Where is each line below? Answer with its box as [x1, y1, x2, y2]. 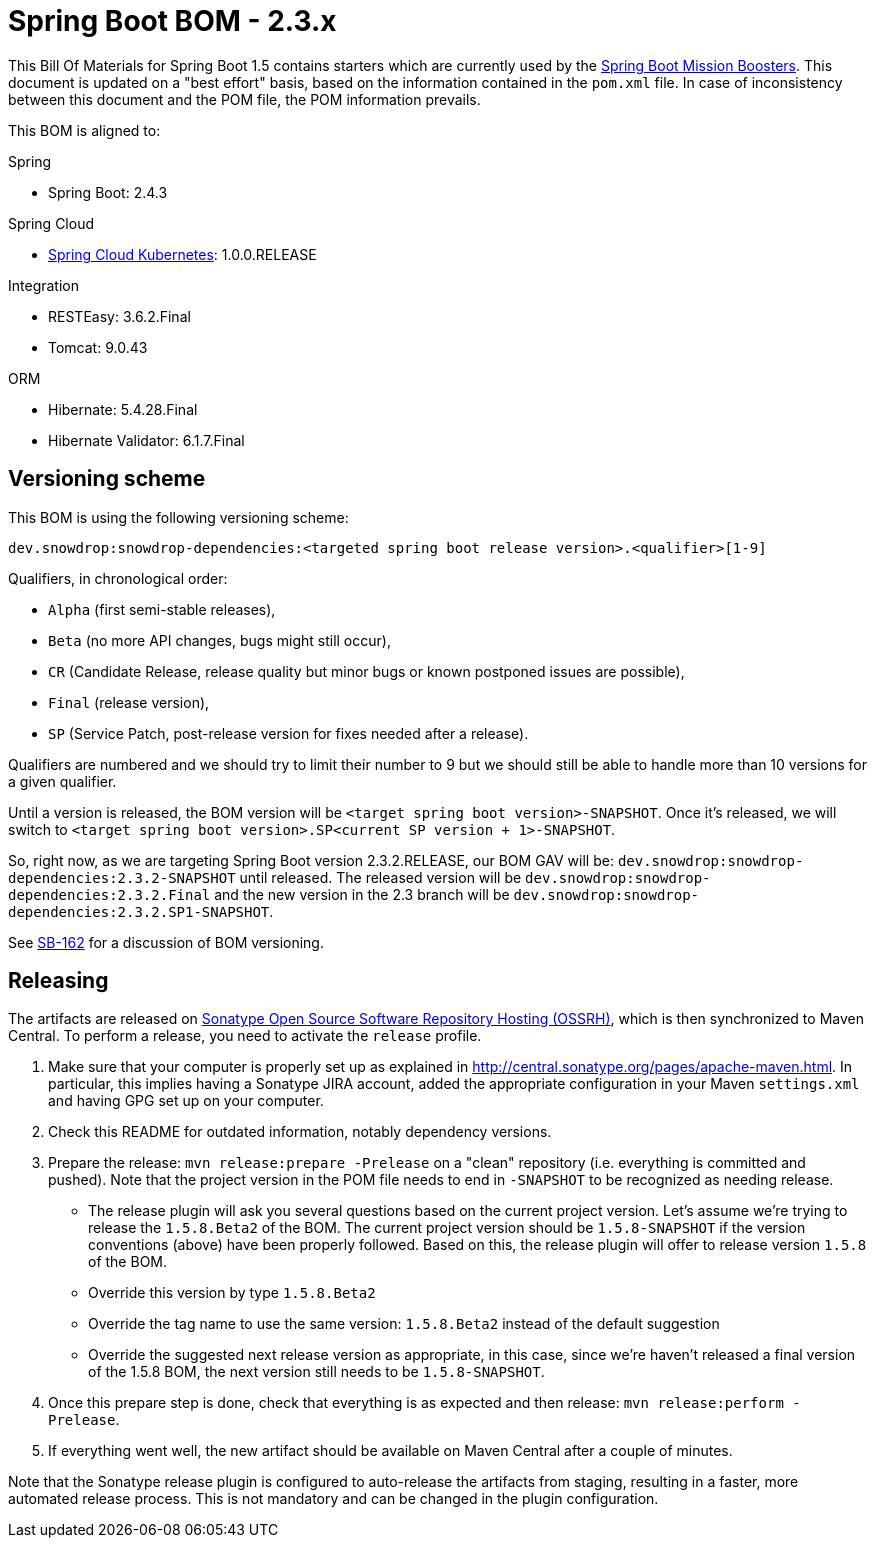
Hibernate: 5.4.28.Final [48, 400, 198, 418]
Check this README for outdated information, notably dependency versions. [48, 1123, 552, 1141]
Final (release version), [48, 693, 210, 711]
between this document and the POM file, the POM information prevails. [8, 90, 481, 108]
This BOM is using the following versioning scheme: [8, 508, 349, 526]
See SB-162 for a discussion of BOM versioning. [8, 933, 324, 951]
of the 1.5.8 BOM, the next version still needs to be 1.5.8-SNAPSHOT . [88, 1363, 545, 1381]
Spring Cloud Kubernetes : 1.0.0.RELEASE [48, 245, 317, 263]
